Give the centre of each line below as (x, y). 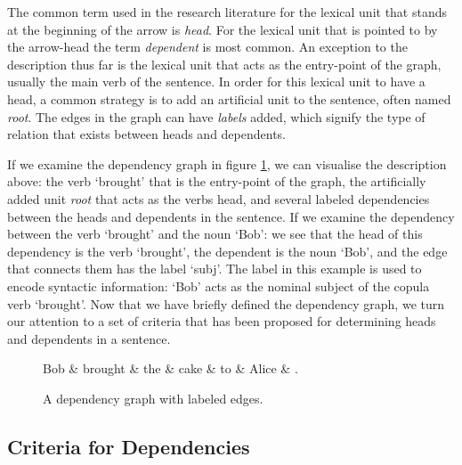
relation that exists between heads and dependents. (147, 134)
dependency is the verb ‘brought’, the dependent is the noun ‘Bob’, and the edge (227, 251)
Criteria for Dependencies (129, 446)
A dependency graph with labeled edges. (153, 398)
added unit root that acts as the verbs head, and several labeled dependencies (219, 198)
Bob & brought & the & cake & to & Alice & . (170, 368)
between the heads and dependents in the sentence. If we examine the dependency (231, 216)
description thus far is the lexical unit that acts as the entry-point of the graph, (224, 64)
